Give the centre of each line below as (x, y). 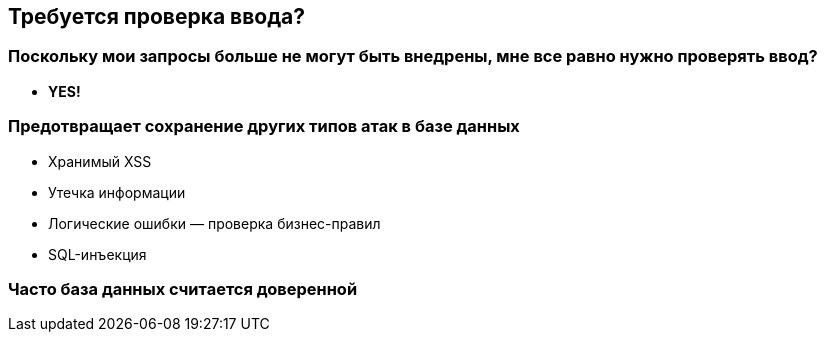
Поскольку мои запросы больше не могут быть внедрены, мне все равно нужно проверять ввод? (413, 56)
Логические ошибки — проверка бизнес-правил (214, 223)
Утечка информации (117, 192)
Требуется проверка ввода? (156, 16)
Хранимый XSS (100, 161)
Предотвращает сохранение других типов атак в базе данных (264, 126)
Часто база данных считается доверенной (183, 288)
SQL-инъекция (97, 254)
